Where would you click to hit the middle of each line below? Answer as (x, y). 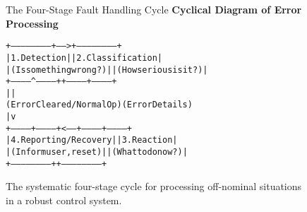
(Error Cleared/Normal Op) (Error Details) (99, 105)
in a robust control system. (64, 200)
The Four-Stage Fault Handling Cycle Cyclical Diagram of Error (154, 9)
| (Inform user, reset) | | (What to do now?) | (97, 152)
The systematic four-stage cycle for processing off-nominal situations (154, 186)
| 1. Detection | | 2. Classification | (84, 58)
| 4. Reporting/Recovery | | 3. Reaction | (92, 140)
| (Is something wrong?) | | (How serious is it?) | (107, 70)
